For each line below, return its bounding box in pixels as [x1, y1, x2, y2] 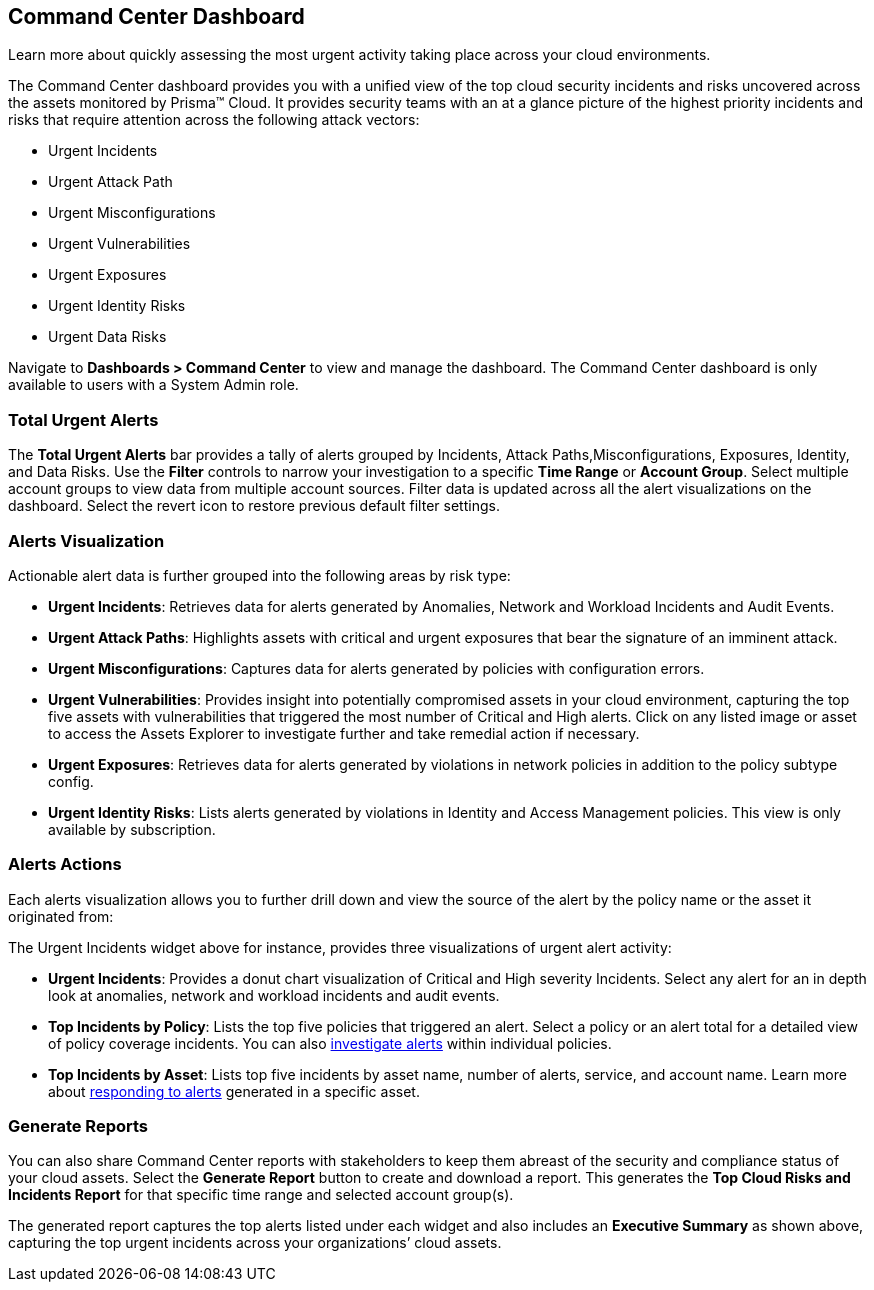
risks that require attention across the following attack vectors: [8, 111, 420, 129]
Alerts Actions [8, 854, 122, 875]
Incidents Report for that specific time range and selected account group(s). [8, 1186, 514, 1204]
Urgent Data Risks [48, 328, 167, 346]
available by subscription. [48, 820, 216, 838]
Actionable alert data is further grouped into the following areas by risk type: [8, 566, 511, 584]
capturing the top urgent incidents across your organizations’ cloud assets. [8, 1234, 502, 1252]
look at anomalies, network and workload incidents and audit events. [48, 986, 500, 1004]
